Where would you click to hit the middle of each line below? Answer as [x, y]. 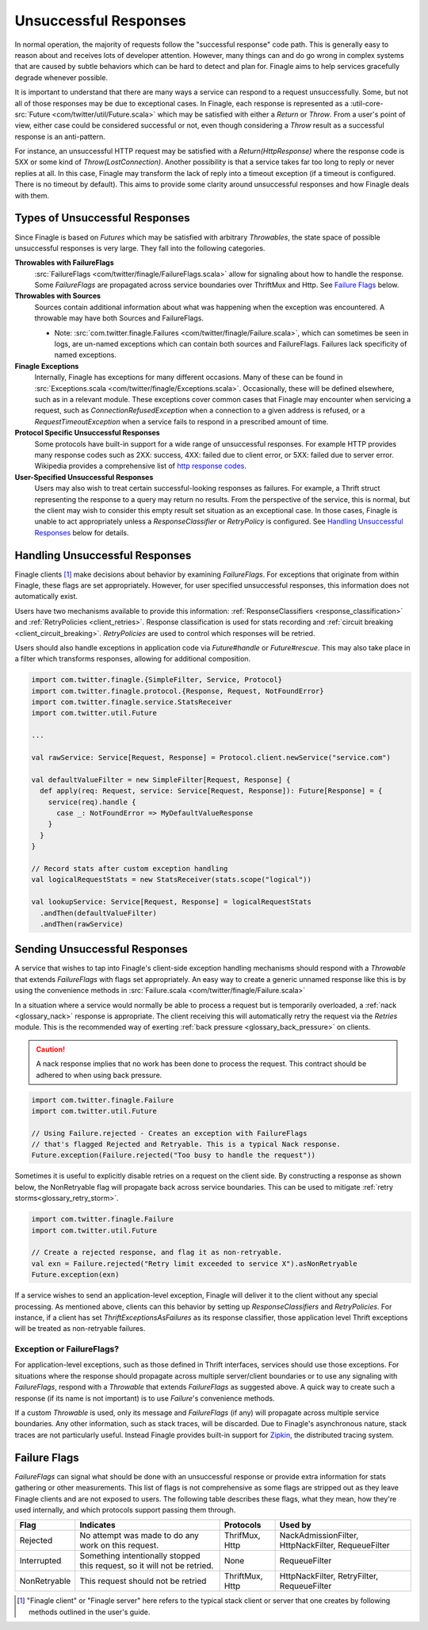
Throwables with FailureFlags [64, 263]
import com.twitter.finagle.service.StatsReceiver [132, 702]
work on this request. [119, 1545]
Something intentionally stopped [140, 1556]
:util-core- [367, 103]
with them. [32, 195]
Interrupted [40, 1561]
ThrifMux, [242, 1536]
